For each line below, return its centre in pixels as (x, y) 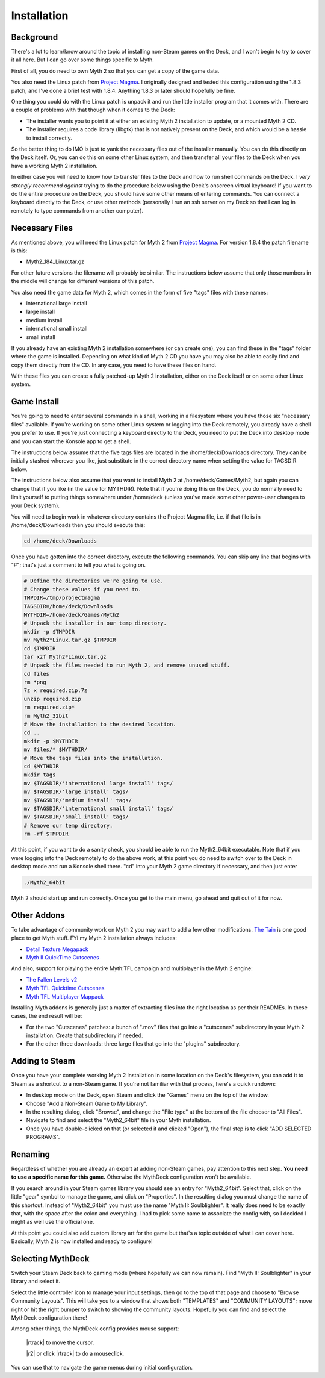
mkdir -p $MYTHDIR (51, 741)
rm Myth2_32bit (46, 716)
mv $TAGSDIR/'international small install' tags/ (98, 808)
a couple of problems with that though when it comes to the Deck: (93, 110)
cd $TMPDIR (40, 648)
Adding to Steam (43, 1061)
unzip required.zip (52, 699)
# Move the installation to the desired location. (100, 725)
